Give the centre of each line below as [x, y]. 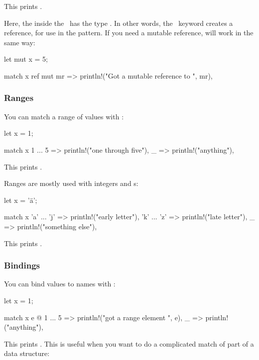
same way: [20, 42]
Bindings [22, 265]
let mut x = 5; [26, 59]
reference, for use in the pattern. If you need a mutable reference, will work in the [129, 33]
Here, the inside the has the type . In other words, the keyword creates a [119, 23]
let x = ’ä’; [21, 200]
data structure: [27, 353]
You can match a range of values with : [64, 116]
